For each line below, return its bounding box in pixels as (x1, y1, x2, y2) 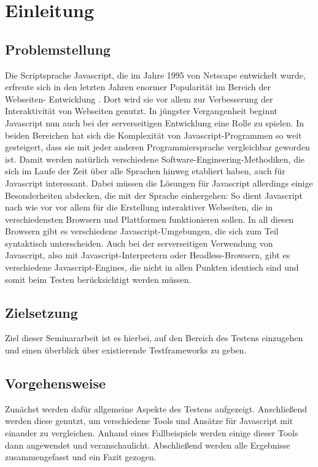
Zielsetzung (5, 303, 78, 322)
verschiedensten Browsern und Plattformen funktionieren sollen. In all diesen (5, 212, 294, 225)
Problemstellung (5, 39, 111, 58)
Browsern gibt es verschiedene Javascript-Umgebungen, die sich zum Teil (5, 225, 279, 237)
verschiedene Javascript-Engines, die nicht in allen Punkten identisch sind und (5, 261, 299, 274)
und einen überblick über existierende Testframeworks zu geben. (5, 344, 247, 357)
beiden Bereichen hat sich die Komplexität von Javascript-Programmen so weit (5, 128, 302, 141)
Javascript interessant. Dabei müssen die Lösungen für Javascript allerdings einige (5, 176, 313, 189)
